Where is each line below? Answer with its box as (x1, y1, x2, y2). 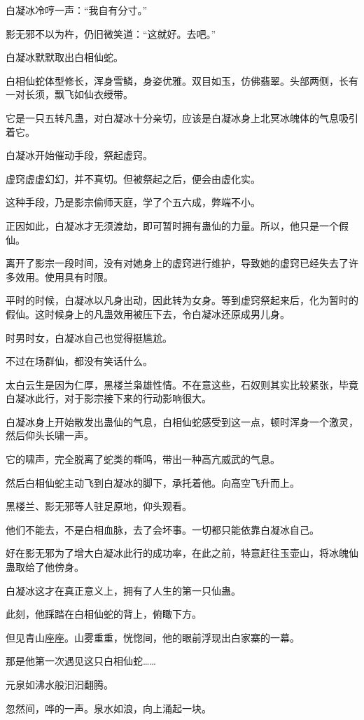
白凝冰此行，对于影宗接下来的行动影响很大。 (6, 391, 211, 406)
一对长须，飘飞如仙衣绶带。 (6, 87, 133, 102)
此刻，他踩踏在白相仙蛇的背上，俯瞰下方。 (6, 607, 202, 621)
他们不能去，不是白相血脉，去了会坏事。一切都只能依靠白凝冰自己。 (6, 522, 319, 536)
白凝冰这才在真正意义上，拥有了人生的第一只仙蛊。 (6, 583, 241, 597)
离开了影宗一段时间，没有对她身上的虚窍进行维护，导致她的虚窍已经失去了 (6, 256, 349, 270)
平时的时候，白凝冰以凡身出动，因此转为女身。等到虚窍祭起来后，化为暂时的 (6, 293, 358, 307)
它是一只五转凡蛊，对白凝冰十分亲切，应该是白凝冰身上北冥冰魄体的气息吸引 (6, 110, 358, 125)
